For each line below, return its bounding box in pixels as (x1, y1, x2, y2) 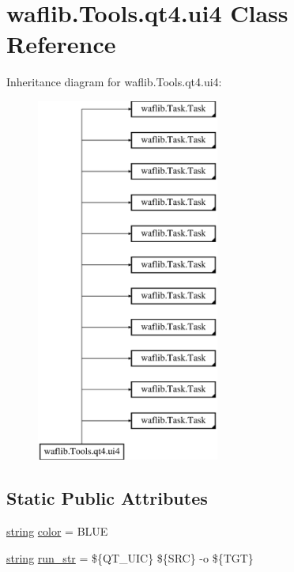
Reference (6, 28, 116, 60)
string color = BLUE (6, 523, 108, 540)
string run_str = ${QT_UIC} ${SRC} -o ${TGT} (6, 549, 254, 566)
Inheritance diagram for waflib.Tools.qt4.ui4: (6, 74, 222, 90)
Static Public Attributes (6, 486, 208, 510)
